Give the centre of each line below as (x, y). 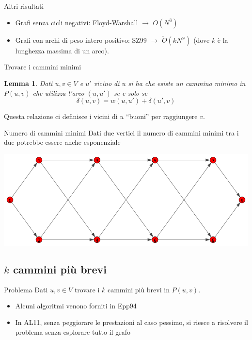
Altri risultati (24, 6)
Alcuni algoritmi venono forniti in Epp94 (76, 306)
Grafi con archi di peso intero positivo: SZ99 (81, 40)
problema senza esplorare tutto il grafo (73, 331)
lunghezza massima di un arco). (62, 50)
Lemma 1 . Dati (28, 83)
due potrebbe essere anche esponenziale (62, 142)
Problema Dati (26, 289)
